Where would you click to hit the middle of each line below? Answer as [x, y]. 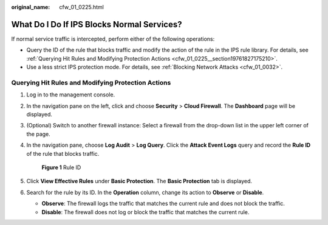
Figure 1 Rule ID [61, 167]
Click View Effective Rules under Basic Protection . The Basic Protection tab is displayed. [139, 181]
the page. [39, 134]
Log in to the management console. [71, 95]
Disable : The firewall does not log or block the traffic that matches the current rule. [145, 212]
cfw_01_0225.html [82, 7]
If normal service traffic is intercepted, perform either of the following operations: [113, 39]
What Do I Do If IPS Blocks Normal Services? [97, 24]
